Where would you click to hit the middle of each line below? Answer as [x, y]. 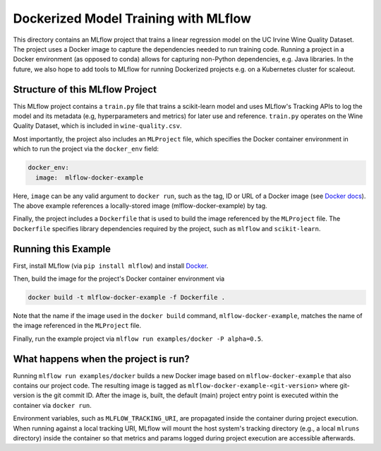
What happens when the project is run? [101, 359]
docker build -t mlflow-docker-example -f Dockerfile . [127, 297]
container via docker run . [52, 405]
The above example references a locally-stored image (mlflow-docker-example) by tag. [140, 206]
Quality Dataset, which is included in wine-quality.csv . [97, 126]
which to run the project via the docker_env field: [86, 149]
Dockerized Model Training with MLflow [132, 18]
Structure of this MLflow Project [85, 89]
